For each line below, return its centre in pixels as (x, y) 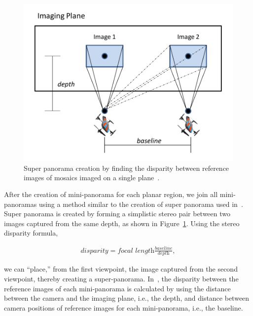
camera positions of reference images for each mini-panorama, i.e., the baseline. (124, 307)
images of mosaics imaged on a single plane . (92, 178)
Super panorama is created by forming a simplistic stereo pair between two (117, 214)
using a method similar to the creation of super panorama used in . (141, 204)
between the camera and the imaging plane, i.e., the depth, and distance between (127, 298)
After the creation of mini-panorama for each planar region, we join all (111, 194)
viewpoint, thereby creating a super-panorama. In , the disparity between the (121, 278)
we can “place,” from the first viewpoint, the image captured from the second (121, 269)
